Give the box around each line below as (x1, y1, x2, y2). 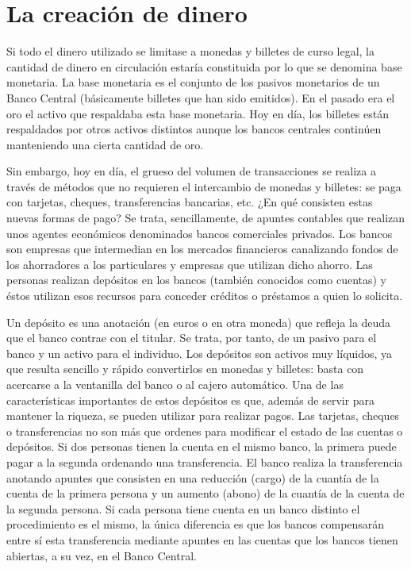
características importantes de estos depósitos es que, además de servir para (6, 391, 375, 408)
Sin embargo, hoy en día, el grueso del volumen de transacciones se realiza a (6, 163, 376, 179)
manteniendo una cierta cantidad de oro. (6, 136, 204, 152)
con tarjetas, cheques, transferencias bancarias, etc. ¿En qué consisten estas (6, 194, 373, 210)
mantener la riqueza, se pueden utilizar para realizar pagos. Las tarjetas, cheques (6, 407, 400, 424)
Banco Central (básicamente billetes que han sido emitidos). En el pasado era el (6, 89, 395, 106)
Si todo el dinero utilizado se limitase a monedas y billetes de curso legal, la (6, 43, 375, 60)
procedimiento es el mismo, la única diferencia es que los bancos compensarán (6, 516, 385, 532)
